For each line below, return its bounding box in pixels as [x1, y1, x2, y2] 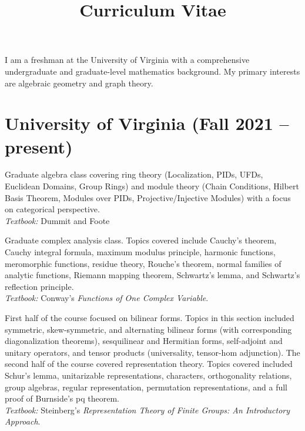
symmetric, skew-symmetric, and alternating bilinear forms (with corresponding [5, 323, 292, 335]
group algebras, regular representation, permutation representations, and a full [5, 380, 287, 393]
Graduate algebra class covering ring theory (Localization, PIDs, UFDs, [5, 168, 263, 181]
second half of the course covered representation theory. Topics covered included [5, 358, 293, 370]
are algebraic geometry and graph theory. [5, 76, 153, 89]
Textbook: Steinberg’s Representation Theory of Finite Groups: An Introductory [5, 403, 290, 416]
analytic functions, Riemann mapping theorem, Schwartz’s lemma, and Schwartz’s [5, 269, 300, 281]
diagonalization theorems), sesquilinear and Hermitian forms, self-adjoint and [5, 335, 283, 347]
